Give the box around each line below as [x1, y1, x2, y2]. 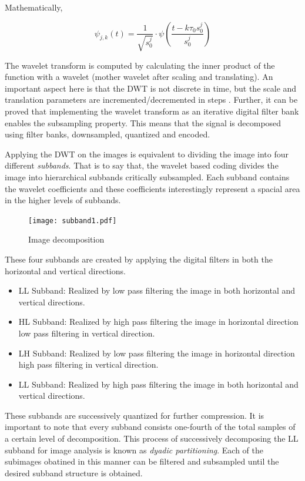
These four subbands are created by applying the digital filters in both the [5, 253, 273, 265]
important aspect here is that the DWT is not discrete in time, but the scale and [5, 82, 297, 94]
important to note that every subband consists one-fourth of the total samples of [5, 421, 296, 433]
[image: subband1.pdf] [28, 216, 117, 225]
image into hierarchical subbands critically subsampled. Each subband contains [5, 170, 290, 183]
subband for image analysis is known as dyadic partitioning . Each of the [5, 443, 263, 456]
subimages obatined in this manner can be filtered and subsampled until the [5, 455, 279, 467]
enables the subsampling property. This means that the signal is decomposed [5, 116, 281, 129]
